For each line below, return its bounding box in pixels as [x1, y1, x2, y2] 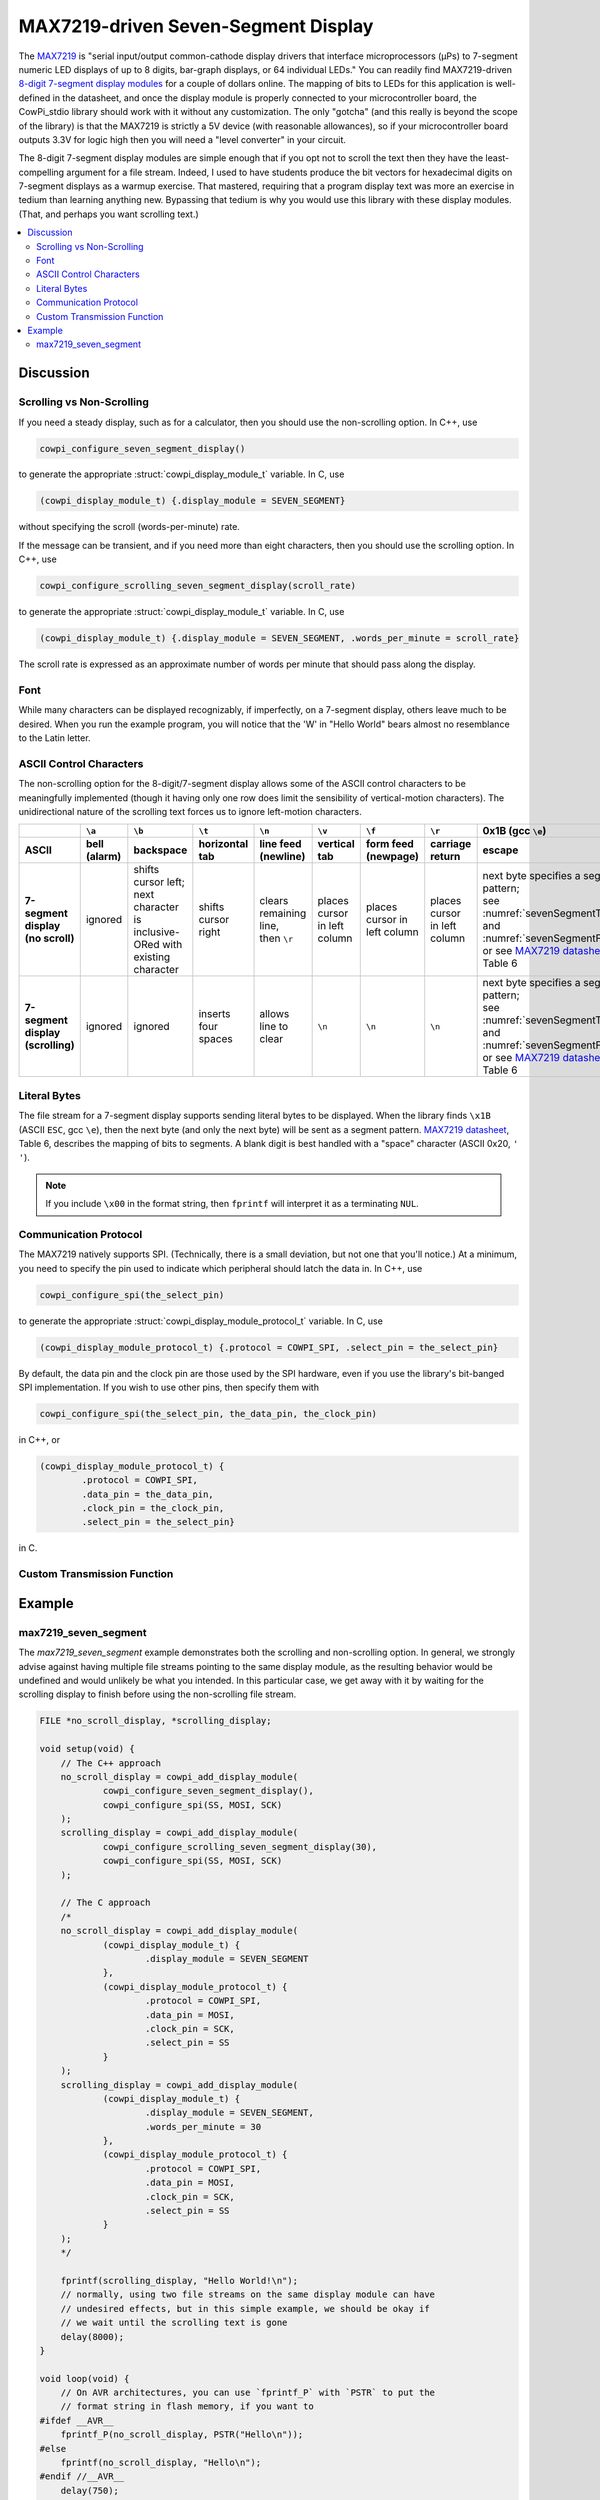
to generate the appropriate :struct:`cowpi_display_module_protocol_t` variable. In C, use [18, 1315, 384, 1327]
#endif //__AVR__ [39, 2471, 125, 2482]
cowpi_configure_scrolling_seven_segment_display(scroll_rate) [39, 580, 357, 592]
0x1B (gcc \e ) [482, 824, 547, 838]
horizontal [198, 837, 249, 851]
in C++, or [18, 1433, 60, 1445]
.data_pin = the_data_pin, [81, 1488, 214, 1500]
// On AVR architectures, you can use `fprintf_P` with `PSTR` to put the [60, 2387, 435, 2399]
